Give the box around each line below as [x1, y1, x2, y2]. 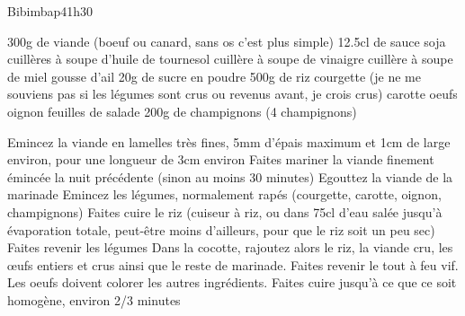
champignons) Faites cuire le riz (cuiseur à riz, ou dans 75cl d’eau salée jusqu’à [7, 202, 443, 221]
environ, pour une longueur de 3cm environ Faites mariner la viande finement [7, 150, 434, 169]
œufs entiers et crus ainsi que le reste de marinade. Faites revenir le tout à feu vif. [7, 255, 459, 274]
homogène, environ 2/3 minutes [7, 290, 181, 309]
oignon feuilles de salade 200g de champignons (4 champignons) [7, 101, 357, 120]
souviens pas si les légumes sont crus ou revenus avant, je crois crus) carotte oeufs [7, 84, 458, 103]
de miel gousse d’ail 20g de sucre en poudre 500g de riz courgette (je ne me [7, 66, 421, 85]
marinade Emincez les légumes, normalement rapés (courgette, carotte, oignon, [7, 185, 442, 204]
